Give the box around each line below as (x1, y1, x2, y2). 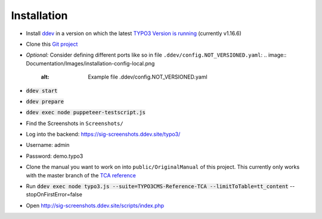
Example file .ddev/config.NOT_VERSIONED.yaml (88, 73, 208, 80)
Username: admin (26, 142, 70, 149)
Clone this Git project (26, 40, 78, 48)
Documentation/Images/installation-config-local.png (26, 60, 155, 67)
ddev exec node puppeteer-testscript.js (26, 109, 146, 116)
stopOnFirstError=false (26, 191, 83, 198)
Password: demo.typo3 (26, 152, 83, 159)
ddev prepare (26, 98, 64, 105)
